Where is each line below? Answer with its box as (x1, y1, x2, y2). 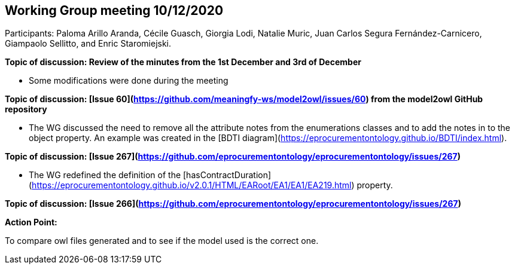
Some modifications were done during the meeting (29, 75, 228, 86)
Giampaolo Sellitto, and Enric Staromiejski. (5, 38, 172, 49)
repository (5, 104, 47, 115)
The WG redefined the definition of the (29, 170, 181, 181)
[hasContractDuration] (183, 170, 272, 181)
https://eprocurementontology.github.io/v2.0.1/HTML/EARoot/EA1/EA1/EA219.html (32, 180, 352, 191)
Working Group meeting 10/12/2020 (5, 3, 224, 18)
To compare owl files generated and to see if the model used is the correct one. (5, 236, 319, 246)
